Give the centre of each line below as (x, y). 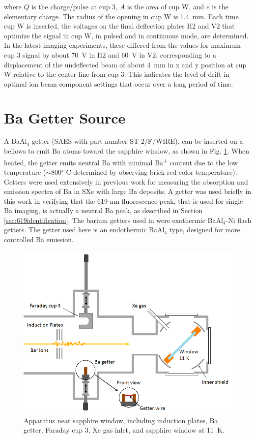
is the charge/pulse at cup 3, (75, 6)
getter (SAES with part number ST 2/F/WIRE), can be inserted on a (137, 141)
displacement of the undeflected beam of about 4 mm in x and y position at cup (125, 64)
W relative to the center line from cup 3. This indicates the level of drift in (117, 74)
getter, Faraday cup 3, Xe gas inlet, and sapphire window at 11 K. (124, 430)
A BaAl (15, 141)
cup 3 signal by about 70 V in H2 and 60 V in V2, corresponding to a (110, 54)
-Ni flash (239, 220)
